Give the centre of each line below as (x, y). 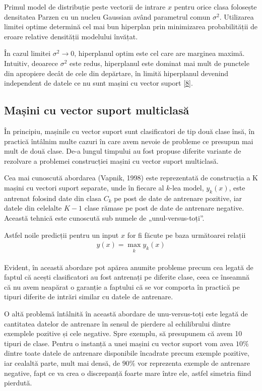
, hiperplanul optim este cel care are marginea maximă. (159, 53)
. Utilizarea (237, 16)
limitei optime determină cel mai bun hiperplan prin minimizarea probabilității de (131, 26)
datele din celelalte (33, 208)
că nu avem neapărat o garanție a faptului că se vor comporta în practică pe (122, 286)
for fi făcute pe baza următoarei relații (186, 235)
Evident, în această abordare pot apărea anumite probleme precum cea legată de (129, 267)
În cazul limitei (27, 53)
